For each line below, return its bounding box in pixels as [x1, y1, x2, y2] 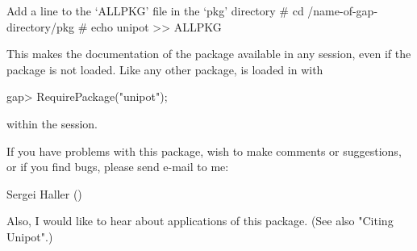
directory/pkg [6, 18, 75, 35]
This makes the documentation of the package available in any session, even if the [6, 45, 411, 62]
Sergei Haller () [6, 185, 82, 202]
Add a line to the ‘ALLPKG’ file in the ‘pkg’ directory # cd [6, 2, 304, 19]
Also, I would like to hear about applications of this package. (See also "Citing [6, 212, 394, 229]
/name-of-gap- [307, 2, 378, 19]
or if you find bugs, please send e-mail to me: [6, 158, 229, 175]
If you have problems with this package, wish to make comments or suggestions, [6, 142, 402, 159]
